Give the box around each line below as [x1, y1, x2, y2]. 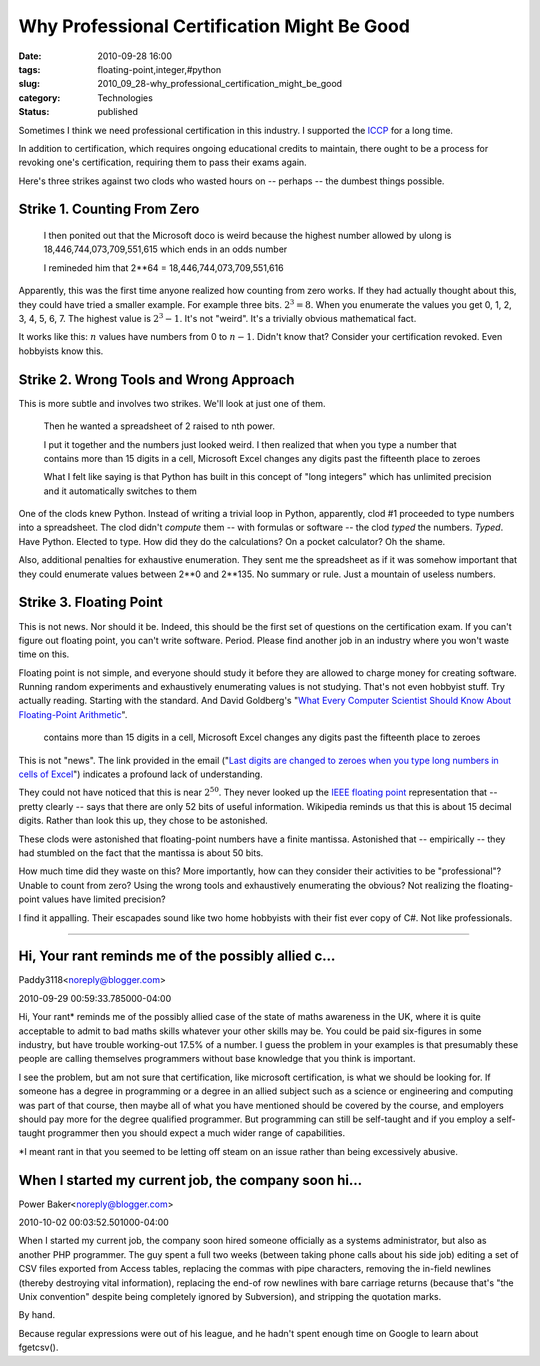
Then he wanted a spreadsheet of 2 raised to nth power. [43, 420, 275, 432]
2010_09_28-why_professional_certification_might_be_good [97, 78, 343, 90]
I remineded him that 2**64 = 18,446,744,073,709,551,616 [43, 261, 284, 274]
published [97, 106, 139, 118]
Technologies [97, 91, 154, 104]
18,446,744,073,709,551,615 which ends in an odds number [43, 243, 288, 255]
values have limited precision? [41, 893, 166, 905]
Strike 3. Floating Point [18, 594, 164, 611]
